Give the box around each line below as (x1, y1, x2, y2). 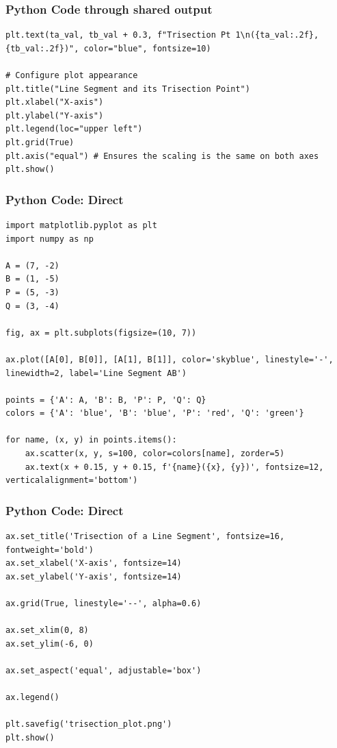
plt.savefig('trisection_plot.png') (5, 719, 172, 730)
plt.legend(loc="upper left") (5, 124, 143, 134)
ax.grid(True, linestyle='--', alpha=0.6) (5, 599, 202, 609)
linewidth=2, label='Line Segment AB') (5, 368, 187, 378)
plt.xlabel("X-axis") (5, 97, 104, 108)
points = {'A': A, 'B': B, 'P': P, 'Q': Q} (5, 395, 206, 405)
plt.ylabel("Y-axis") (5, 110, 104, 121)
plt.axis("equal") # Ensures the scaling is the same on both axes (5, 151, 319, 161)
